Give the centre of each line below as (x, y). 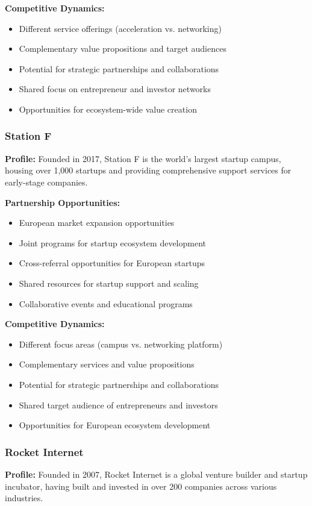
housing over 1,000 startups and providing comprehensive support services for (148, 170)
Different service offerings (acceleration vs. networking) (120, 28)
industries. (24, 498)
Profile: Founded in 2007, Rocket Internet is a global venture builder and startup (156, 474)
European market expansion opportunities (97, 223)
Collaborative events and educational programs (106, 303)
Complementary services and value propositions (107, 364)
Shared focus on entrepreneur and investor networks (115, 89)
